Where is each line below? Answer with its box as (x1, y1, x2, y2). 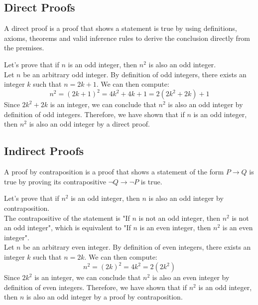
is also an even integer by (152, 272, 230, 283)
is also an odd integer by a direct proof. (29, 119, 150, 129)
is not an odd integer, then (138, 212, 221, 223)
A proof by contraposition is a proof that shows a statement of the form (4, 166, 224, 177)
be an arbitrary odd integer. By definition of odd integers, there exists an (23, 69, 247, 79)
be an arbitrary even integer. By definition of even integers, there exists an (23, 242, 251, 252)
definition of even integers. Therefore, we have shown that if (4, 282, 187, 292)
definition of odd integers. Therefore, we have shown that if (4, 109, 185, 119)
